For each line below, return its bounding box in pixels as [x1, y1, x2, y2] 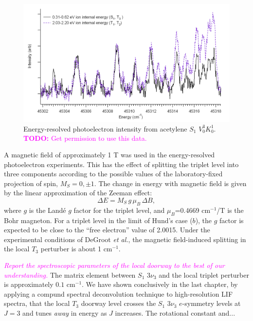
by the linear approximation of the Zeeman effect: [4, 188, 152, 198]
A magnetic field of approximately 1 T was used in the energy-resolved [4, 150, 215, 159]
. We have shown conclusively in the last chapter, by [82, 279, 238, 289]
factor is [219, 215, 244, 225]
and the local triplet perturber [159, 269, 249, 280]
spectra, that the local [4, 298, 70, 308]
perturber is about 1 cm [40, 244, 112, 254]
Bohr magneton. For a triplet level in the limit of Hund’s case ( [4, 215, 193, 225]
